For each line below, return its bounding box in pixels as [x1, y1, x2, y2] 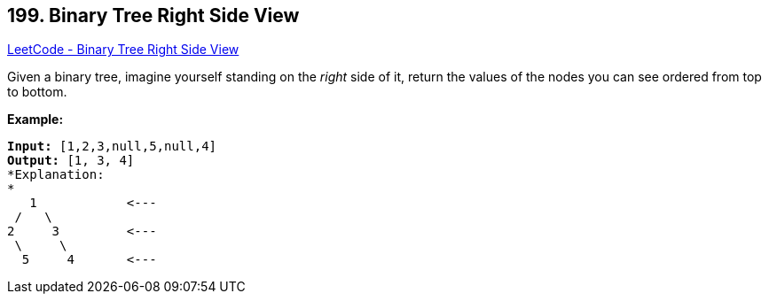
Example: [7, 112, 64, 127]
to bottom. [7, 84, 67, 100]
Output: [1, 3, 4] [7, 153, 135, 168]
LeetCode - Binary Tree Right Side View [7, 42, 239, 58]
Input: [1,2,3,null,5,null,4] [7, 139, 217, 154]
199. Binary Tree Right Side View [7, 4, 300, 27]
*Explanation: [7, 167, 105, 182]
